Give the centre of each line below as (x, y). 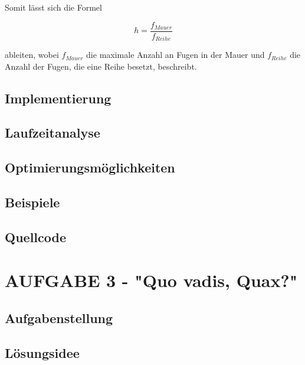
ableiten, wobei (32, 55)
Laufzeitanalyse (53, 133)
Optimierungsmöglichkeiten (90, 167)
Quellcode (35, 237)
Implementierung (58, 98)
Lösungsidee (42, 352)
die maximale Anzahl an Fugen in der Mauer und (176, 55)
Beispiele (32, 202)
